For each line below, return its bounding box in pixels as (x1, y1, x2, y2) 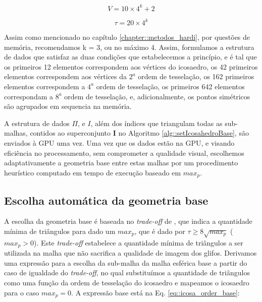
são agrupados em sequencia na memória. (4, 101, 132, 111)
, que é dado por (134, 225, 185, 236)
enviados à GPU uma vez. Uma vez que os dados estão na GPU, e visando (4, 137, 235, 148)
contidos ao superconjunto (30, 128, 111, 138)
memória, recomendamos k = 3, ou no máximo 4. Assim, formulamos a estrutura (4, 41, 254, 52)
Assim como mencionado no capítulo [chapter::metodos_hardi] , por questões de (4, 32, 250, 42)
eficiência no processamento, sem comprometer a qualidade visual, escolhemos (4, 147, 244, 158)
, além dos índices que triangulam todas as (90, 117, 223, 128)
